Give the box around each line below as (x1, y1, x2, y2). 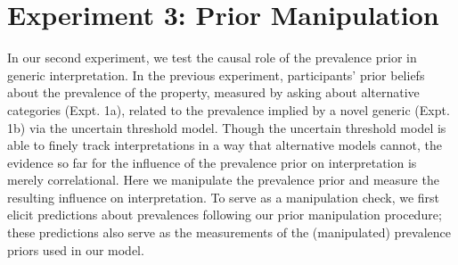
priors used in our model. (7, 240, 144, 259)
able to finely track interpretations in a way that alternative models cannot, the (7, 136, 442, 154)
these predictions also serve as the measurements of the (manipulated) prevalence (7, 223, 452, 242)
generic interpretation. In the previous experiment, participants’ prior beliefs (7, 65, 425, 84)
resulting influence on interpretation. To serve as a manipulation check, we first (7, 187, 440, 206)
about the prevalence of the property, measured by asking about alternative (7, 83, 420, 102)
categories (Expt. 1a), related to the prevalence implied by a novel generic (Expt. (7, 100, 450, 119)
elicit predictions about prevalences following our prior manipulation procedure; (7, 205, 442, 224)
